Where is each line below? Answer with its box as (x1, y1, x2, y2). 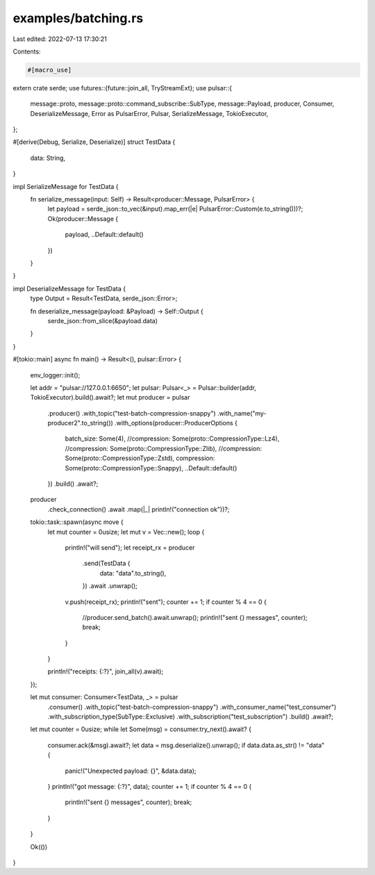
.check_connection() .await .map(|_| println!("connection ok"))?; (47, 505, 230, 514)
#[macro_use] (27, 66, 72, 74)
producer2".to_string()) (47, 419, 114, 427)
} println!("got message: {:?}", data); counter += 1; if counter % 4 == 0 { (47, 783, 252, 790)
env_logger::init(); (30, 370, 81, 379)
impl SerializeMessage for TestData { (12, 182, 119, 190)
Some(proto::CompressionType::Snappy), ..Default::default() (65, 464, 237, 472)
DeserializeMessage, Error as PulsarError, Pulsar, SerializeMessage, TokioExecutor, (30, 109, 269, 117)
